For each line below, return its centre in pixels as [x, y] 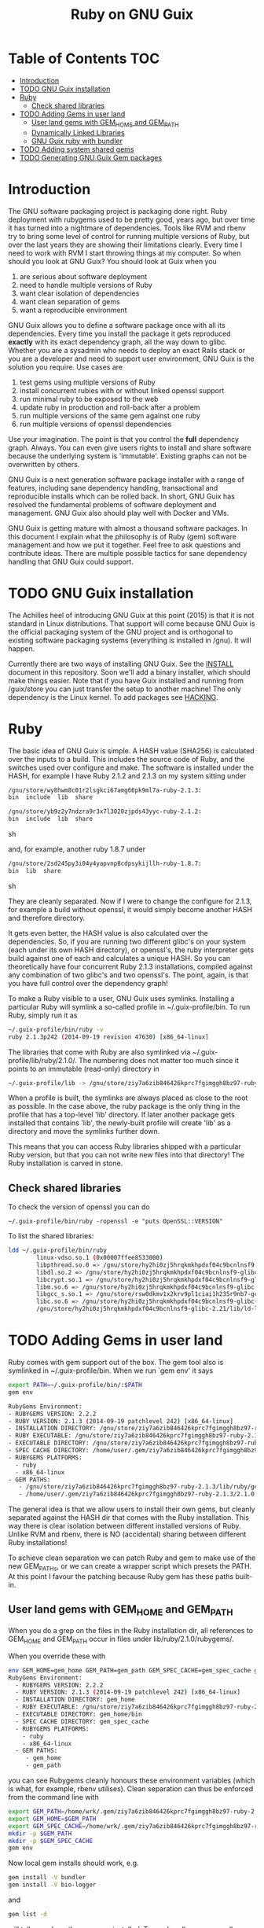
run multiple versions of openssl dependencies [95, 424]
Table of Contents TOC [84, 59]
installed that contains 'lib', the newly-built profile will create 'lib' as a [119, 1123]
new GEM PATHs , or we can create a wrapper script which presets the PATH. [130, 1567]
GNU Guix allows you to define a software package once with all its [117, 325]
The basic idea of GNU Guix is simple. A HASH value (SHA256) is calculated [132, 751]
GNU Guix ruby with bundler [77, 141]
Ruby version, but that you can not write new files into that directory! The [126, 1155]
